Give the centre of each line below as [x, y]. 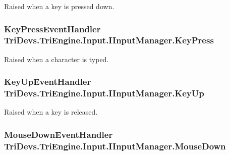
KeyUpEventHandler [48, 82]
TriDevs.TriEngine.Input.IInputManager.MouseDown [115, 146]
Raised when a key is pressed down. [59, 6]
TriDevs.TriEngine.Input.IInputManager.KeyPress [109, 40]
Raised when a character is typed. [56, 59]
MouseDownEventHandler [59, 134]
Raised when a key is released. [51, 112]
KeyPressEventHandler [52, 29]
